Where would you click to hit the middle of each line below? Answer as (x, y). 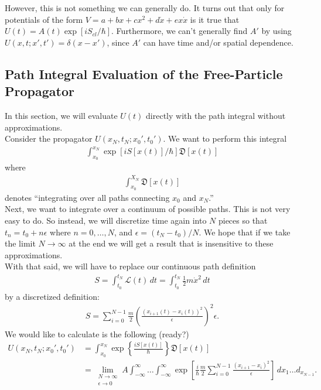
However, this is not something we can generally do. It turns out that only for (145, 8)
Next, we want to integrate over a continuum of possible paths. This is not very (148, 209)
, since (118, 42)
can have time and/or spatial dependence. (218, 42)
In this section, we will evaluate (61, 115)
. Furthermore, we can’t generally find (180, 31)
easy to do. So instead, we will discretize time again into (106, 220)
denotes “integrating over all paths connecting (87, 197)
